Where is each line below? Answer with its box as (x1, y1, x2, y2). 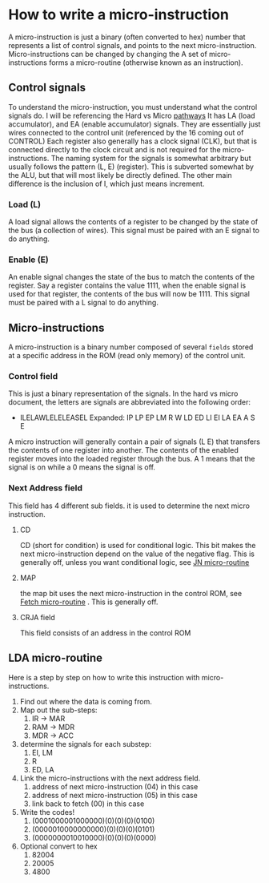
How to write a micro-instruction (8, 6, 230, 24)
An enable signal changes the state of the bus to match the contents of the (8, 272, 255, 282)
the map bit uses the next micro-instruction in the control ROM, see (19, 588, 243, 598)
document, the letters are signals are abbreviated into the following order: (8, 397, 251, 407)
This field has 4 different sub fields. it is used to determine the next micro (8, 501, 251, 510)
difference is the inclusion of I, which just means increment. (8, 179, 205, 188)
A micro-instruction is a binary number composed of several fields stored (8, 342, 254, 352)
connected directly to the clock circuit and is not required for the (8, 144, 222, 154)
